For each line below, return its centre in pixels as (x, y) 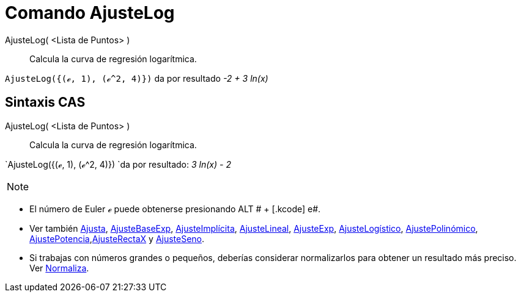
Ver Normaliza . (59, 268)
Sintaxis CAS (45, 102)
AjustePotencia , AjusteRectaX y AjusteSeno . (117, 238)
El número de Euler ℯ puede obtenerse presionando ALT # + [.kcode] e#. (175, 209)
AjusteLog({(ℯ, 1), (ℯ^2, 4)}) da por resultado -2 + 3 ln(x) (137, 78)
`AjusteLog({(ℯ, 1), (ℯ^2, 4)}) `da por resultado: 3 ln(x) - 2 (118, 164)
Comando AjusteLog (90, 13)
